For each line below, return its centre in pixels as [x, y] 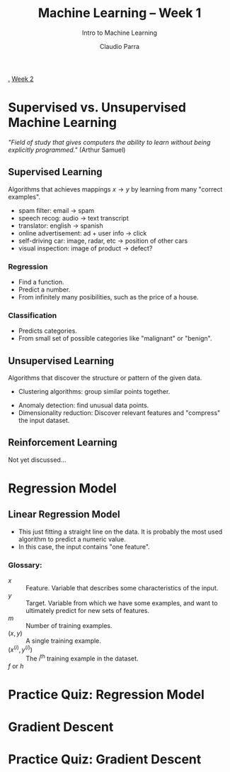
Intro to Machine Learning [120, 33]
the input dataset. [44, 421]
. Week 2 [21, 79]
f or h [16, 666]
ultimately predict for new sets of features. [88, 611]
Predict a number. [44, 289]
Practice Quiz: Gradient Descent [105, 760]
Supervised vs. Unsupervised [97, 107]
